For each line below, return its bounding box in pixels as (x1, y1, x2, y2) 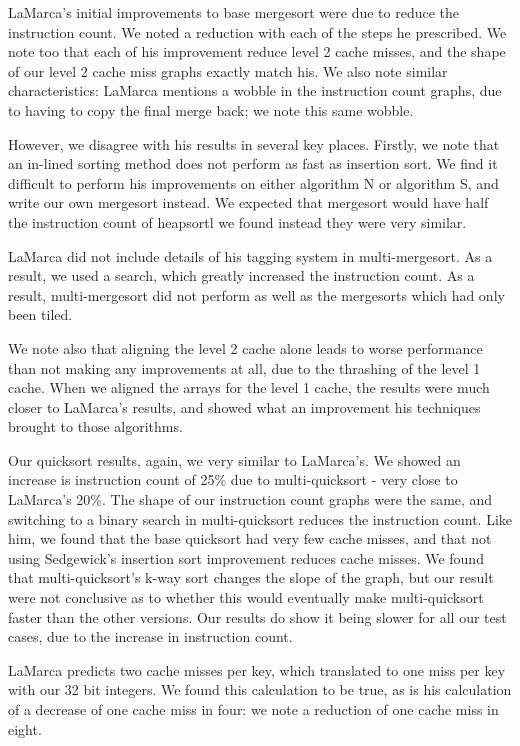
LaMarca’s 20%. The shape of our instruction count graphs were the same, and (8, 489, 493, 510)
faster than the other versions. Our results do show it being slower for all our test (8, 606, 507, 627)
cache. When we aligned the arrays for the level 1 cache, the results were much (8, 377, 490, 398)
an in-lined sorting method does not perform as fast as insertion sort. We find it (8, 153, 498, 174)
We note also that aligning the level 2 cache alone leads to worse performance (8, 337, 483, 358)
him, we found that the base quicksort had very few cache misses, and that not (8, 528, 492, 549)
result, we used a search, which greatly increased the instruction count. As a (8, 265, 475, 286)
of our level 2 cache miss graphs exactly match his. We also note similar (8, 60, 448, 81)
